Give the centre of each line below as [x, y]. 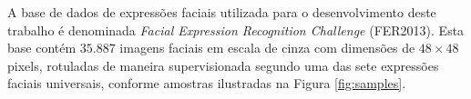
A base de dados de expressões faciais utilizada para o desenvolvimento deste [222, 12]
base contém [42, 48]
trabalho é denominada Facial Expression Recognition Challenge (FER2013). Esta [236, 30]
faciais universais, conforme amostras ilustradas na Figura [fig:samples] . [207, 83]
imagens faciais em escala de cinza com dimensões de [267, 48]
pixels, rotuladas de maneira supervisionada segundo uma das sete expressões [223, 65]
